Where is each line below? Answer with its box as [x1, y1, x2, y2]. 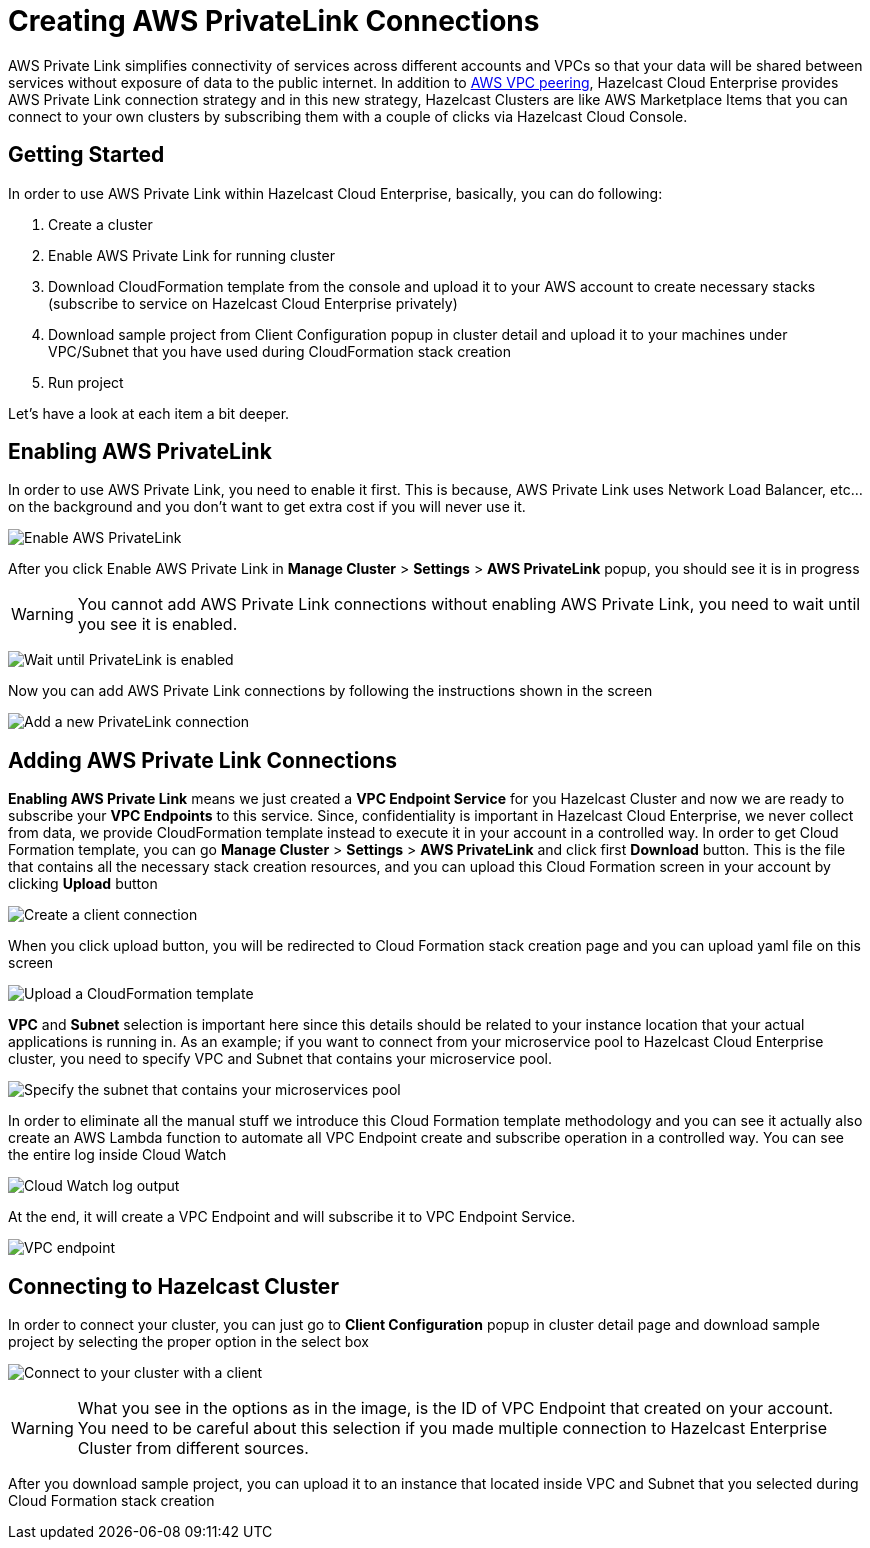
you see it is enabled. [77, 614, 238, 635]
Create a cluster [48, 215, 153, 233]
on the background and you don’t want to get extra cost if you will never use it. [8, 498, 526, 516]
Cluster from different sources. [77, 1438, 309, 1459]
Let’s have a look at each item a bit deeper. [8, 404, 290, 422]
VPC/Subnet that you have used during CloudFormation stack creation [48, 342, 512, 360]
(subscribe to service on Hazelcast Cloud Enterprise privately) [48, 294, 458, 312]
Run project [48, 373, 124, 391]
